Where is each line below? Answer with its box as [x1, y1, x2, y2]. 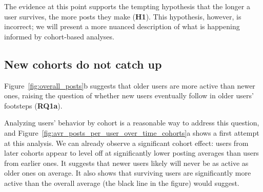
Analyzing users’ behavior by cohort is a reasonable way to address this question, [4, 117, 259, 128]
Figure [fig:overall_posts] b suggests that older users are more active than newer [4, 80, 255, 91]
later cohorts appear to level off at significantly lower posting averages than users [4, 147, 259, 158]
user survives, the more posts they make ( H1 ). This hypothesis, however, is [4, 11, 241, 22]
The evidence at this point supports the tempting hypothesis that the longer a [4, 1, 250, 11]
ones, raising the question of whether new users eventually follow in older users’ [4, 90, 254, 101]
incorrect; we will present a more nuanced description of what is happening [4, 21, 240, 32]
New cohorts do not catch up [4, 56, 162, 72]
